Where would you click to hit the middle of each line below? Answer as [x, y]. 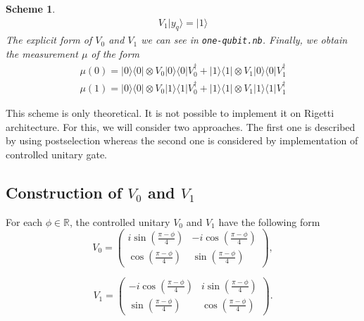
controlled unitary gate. [56, 154]
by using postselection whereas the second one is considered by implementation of [182, 140]
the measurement [42, 54]
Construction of [64, 192]
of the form [115, 54]
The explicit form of [49, 40]
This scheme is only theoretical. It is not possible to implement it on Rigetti [170, 113]
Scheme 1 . [31, 8]
